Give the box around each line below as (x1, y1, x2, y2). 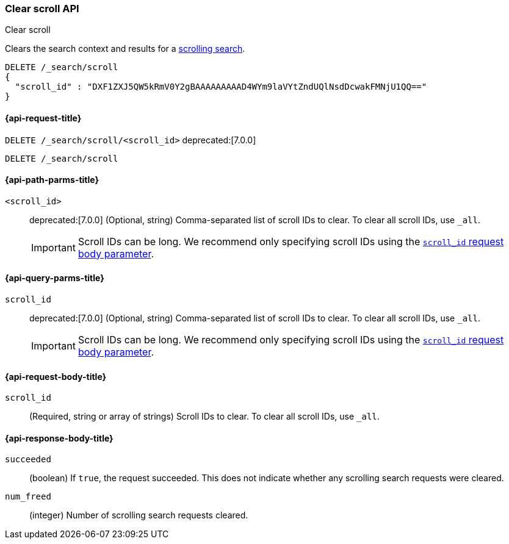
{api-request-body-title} (5, 371, 107, 382)
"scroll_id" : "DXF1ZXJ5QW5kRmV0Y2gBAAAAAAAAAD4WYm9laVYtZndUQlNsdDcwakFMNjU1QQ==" (15, 82, 427, 92)
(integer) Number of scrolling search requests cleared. (29, 510, 248, 521)
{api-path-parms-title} (5, 174, 99, 185)
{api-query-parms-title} (5, 273, 104, 284)
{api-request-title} (5, 112, 82, 123)
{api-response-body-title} (5, 432, 114, 443)
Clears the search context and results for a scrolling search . (5, 43, 245, 54)
